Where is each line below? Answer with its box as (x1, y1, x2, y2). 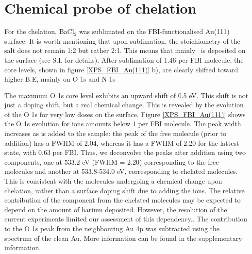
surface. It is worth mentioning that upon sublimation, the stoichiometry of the (4, 35, 240, 46)
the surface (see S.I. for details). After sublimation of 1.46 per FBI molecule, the (4, 54, 244, 65)
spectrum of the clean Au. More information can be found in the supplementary (4, 233, 242, 243)
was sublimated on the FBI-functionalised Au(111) (79, 26, 230, 36)
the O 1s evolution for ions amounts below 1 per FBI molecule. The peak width (4, 119, 241, 129)
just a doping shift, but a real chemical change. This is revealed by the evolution (4, 100, 244, 110)
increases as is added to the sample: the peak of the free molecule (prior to (4, 128, 227, 138)
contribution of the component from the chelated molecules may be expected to (4, 195, 241, 205)
